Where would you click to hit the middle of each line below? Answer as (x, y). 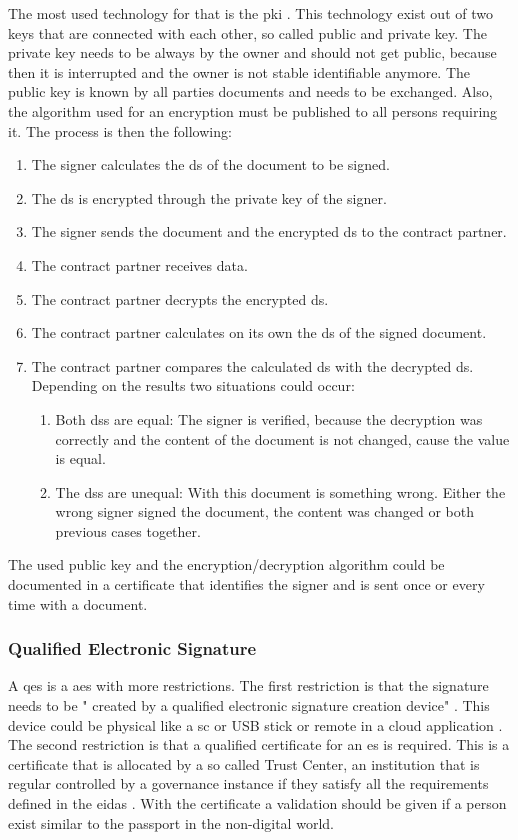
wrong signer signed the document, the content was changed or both (264, 511)
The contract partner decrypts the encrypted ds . (180, 298)
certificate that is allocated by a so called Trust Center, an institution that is (244, 763)
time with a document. (78, 603)
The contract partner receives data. (139, 264)
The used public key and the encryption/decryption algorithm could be (226, 564)
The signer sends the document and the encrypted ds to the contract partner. (269, 231)
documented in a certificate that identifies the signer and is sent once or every (246, 584)
